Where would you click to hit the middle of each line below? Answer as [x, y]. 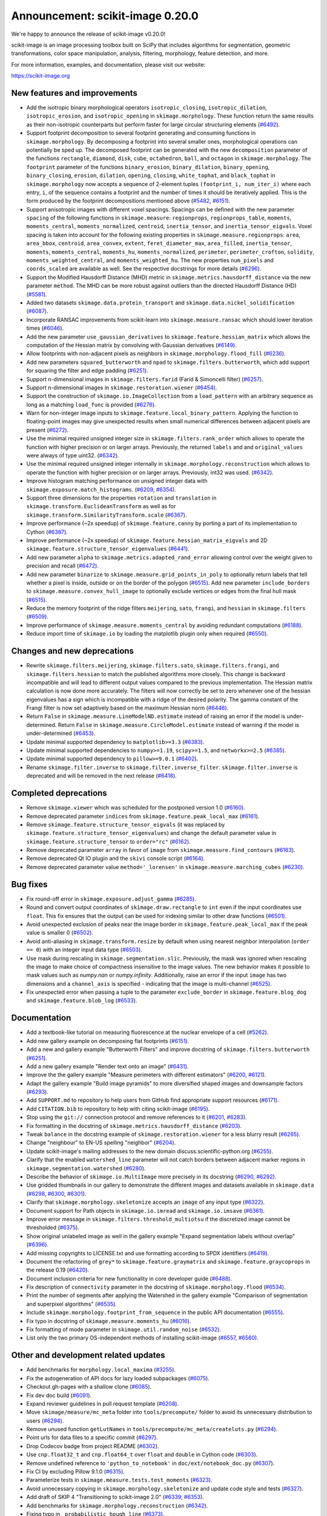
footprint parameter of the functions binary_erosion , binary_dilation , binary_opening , [148, 167]
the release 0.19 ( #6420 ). [58, 1270]
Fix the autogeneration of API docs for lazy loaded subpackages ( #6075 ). [118, 1378]
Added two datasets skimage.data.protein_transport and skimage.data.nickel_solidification [160, 303]
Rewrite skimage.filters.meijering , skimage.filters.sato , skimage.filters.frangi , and [153, 666]
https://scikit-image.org [41, 76]
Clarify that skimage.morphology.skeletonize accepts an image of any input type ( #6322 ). [146, 1202]
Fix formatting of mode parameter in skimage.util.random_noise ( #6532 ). [124, 1330]
